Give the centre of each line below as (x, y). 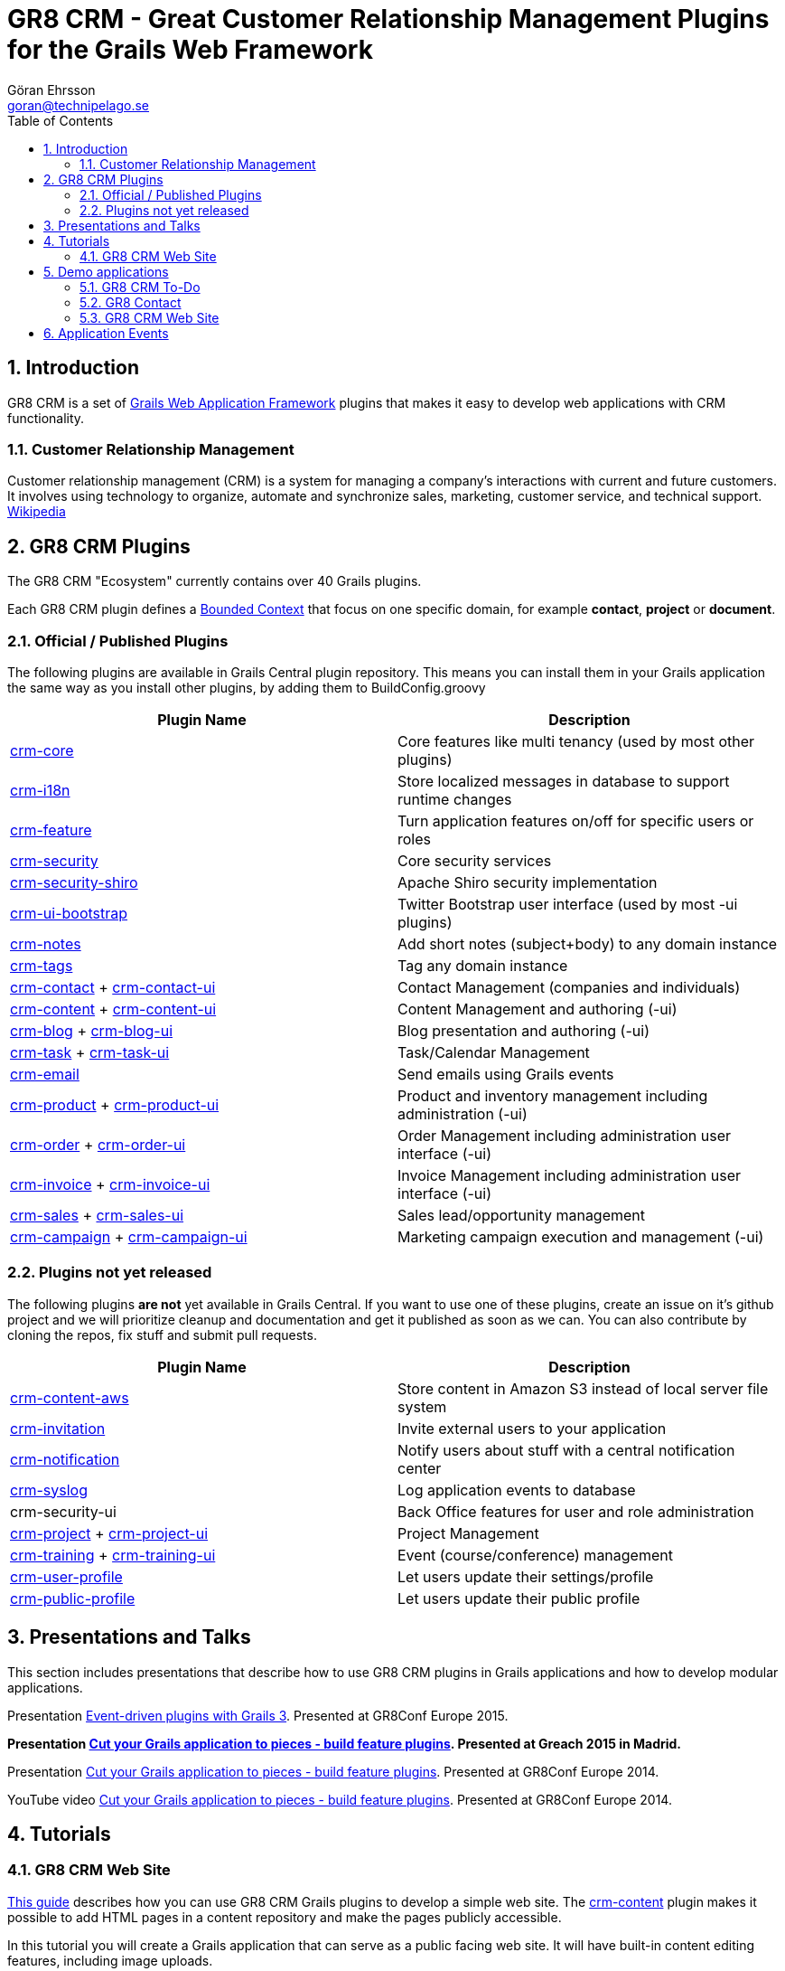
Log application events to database (517, 1490)
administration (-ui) (463, 1113)
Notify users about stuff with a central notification (566, 1450)
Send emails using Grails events (506, 1074)
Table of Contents (61, 120)
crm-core (42, 750)
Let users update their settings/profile (526, 1576)
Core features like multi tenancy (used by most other (576, 741)
